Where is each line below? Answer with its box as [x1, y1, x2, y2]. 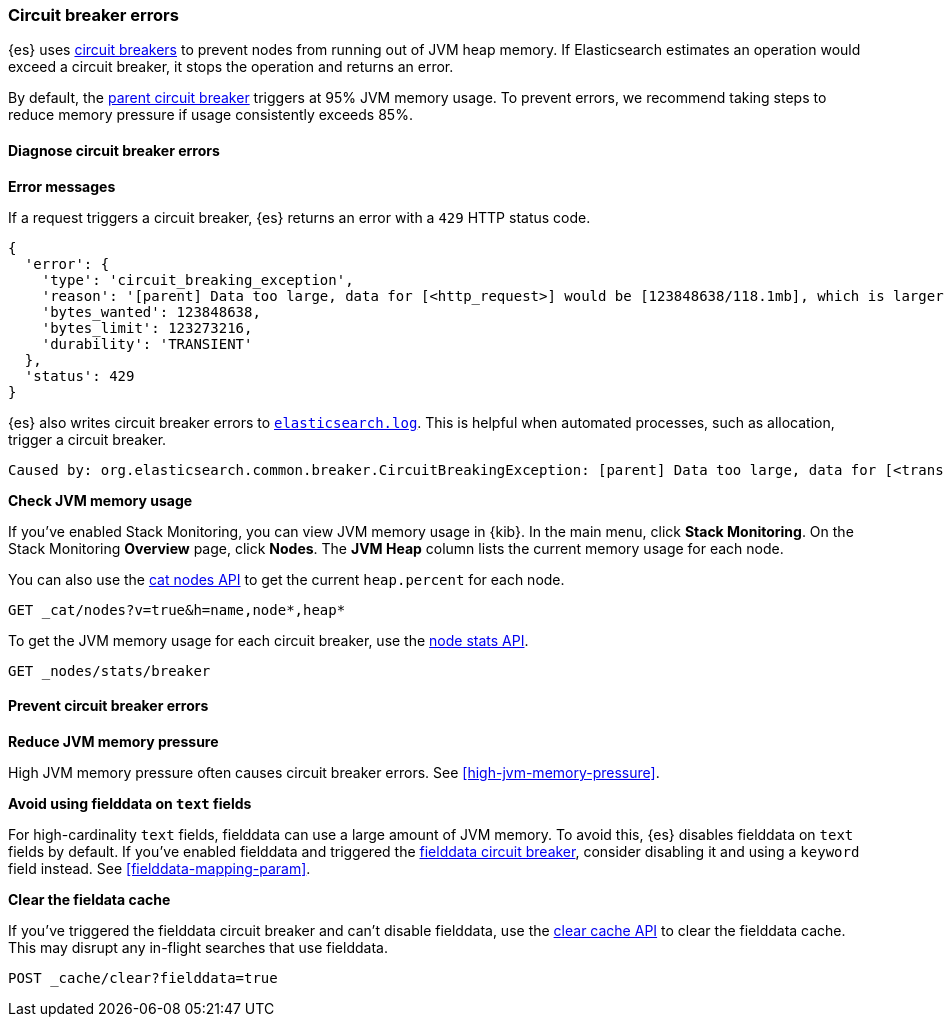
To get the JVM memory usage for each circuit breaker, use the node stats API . [8, 631, 529, 649]
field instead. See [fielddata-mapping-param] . [8, 859, 311, 877]
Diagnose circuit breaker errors [8, 141, 220, 159]
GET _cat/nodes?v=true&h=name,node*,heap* [8, 601, 346, 618]
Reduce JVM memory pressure [8, 732, 219, 750]
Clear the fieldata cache [8, 890, 171, 908]
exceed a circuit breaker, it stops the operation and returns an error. [8, 58, 454, 76]
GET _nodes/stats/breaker [8, 662, 211, 679]
